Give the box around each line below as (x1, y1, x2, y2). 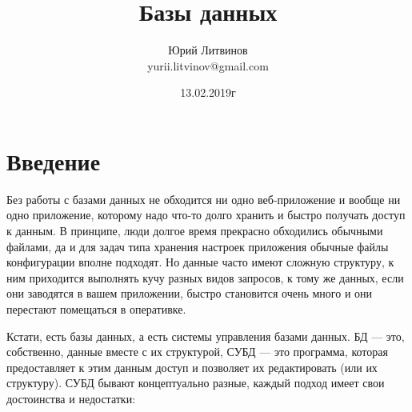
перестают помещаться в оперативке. (6, 301, 186, 317)
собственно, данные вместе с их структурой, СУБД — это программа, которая (6, 343, 388, 360)
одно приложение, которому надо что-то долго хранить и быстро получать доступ (6, 206, 406, 223)
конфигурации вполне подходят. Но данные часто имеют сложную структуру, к (6, 254, 394, 270)
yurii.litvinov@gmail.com (147, 57, 269, 74)
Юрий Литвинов (168, 42, 248, 58)
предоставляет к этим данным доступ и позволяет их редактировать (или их (6, 358, 378, 375)
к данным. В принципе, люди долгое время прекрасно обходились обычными (6, 222, 383, 239)
